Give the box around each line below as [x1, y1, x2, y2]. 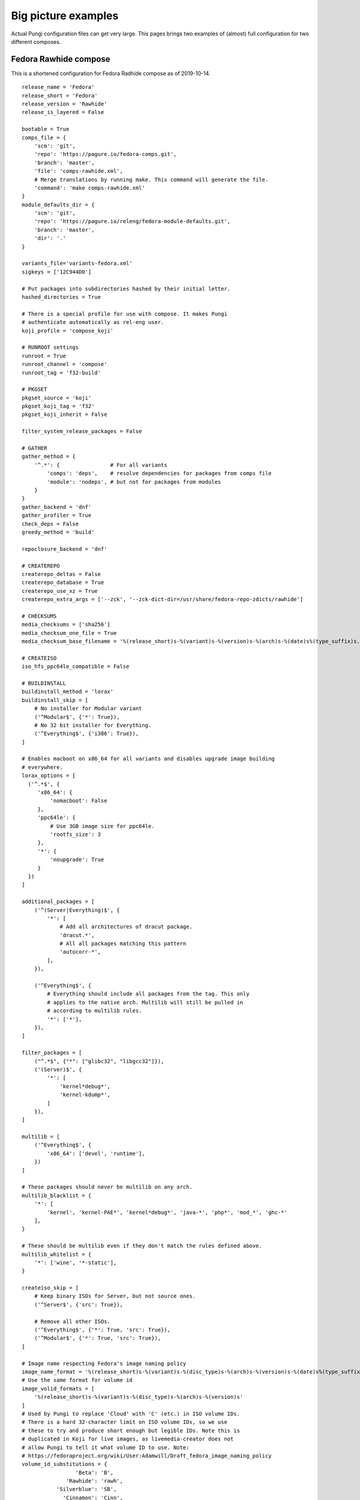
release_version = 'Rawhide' [22, 101, 107, 107]
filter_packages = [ [22, 1049, 82, 1056]
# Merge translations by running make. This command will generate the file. [34, 176, 269, 183]
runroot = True [22, 352, 67, 359]
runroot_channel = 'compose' [22, 361, 107, 368]
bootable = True [22, 126, 70, 133]
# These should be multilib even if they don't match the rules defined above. [22, 1243, 262, 1249]
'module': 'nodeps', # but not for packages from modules [47, 478, 221, 485]
